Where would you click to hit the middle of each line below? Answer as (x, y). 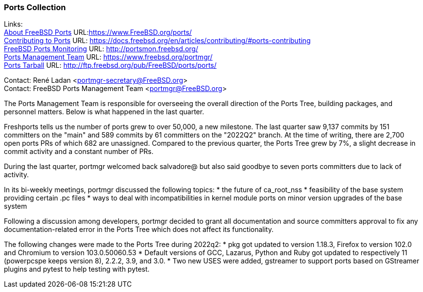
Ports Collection (35, 7)
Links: (13, 24)
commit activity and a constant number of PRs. (79, 152)
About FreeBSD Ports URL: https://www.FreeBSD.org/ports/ (98, 32)
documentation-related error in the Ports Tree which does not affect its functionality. (139, 230)
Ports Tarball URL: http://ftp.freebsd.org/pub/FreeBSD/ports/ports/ (110, 65)
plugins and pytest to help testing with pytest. (77, 269)
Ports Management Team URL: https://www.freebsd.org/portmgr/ (108, 57)
